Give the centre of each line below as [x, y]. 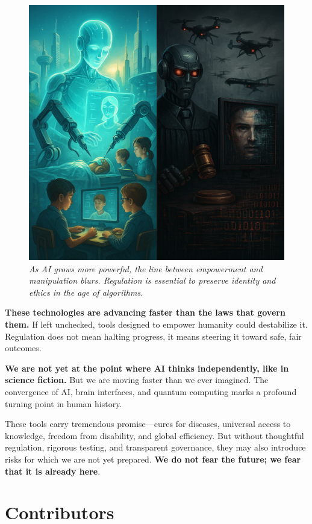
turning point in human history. [64, 403]
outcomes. [23, 348]
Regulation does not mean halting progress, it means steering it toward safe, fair [153, 336]
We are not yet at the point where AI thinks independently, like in [147, 368]
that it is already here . [53, 471]
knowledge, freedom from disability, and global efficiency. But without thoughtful [154, 435]
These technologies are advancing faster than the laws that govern [145, 312]
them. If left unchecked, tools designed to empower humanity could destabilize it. [156, 324]
